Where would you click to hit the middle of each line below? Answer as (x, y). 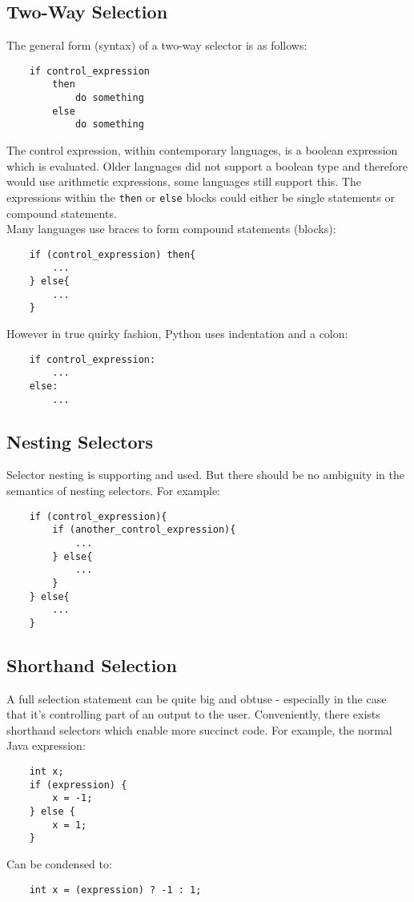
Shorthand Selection (92, 664)
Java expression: (46, 745)
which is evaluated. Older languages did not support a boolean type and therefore (207, 165)
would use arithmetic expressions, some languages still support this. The (184, 181)
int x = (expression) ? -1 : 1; (115, 890)
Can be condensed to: (59, 864)
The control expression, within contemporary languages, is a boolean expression (202, 150)
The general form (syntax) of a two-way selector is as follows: (157, 45)
